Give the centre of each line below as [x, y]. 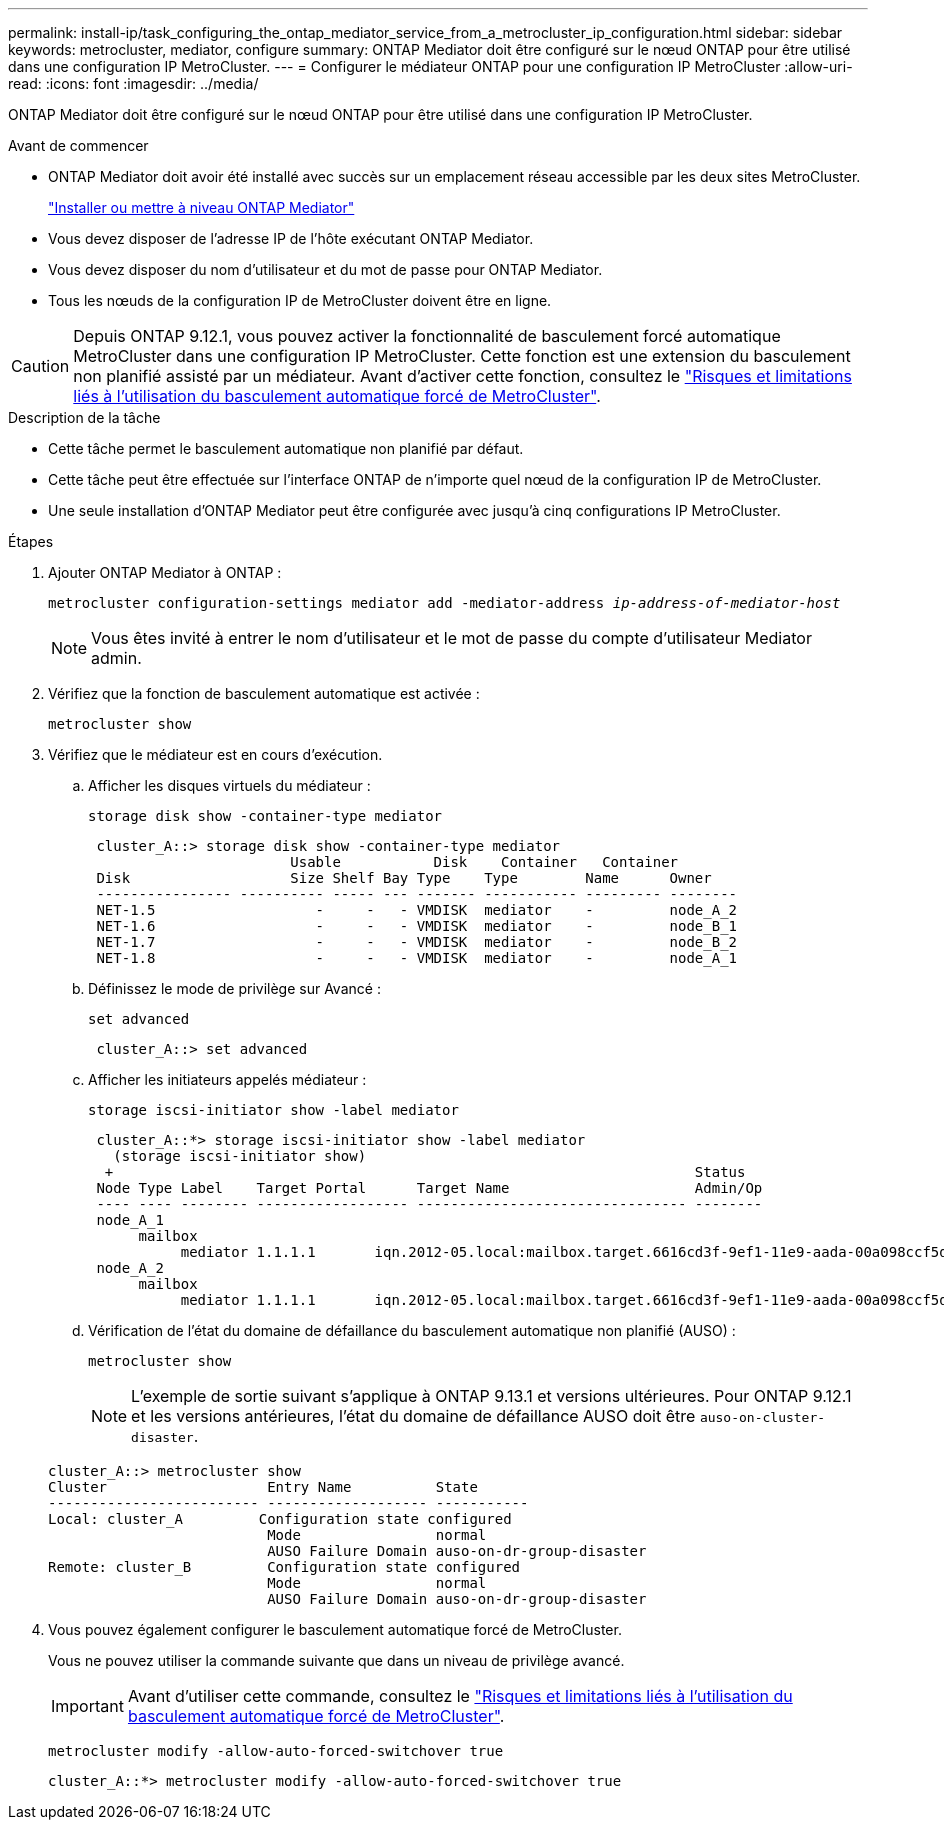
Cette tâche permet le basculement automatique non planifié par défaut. [286, 448]
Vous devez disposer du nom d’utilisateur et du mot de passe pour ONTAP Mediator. [325, 269]
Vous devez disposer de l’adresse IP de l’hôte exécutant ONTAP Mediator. [291, 238]
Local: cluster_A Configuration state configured [280, 1519]
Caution [40, 366]
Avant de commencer [78, 145]
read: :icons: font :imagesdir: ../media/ [133, 83]
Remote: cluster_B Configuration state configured [284, 1567]
